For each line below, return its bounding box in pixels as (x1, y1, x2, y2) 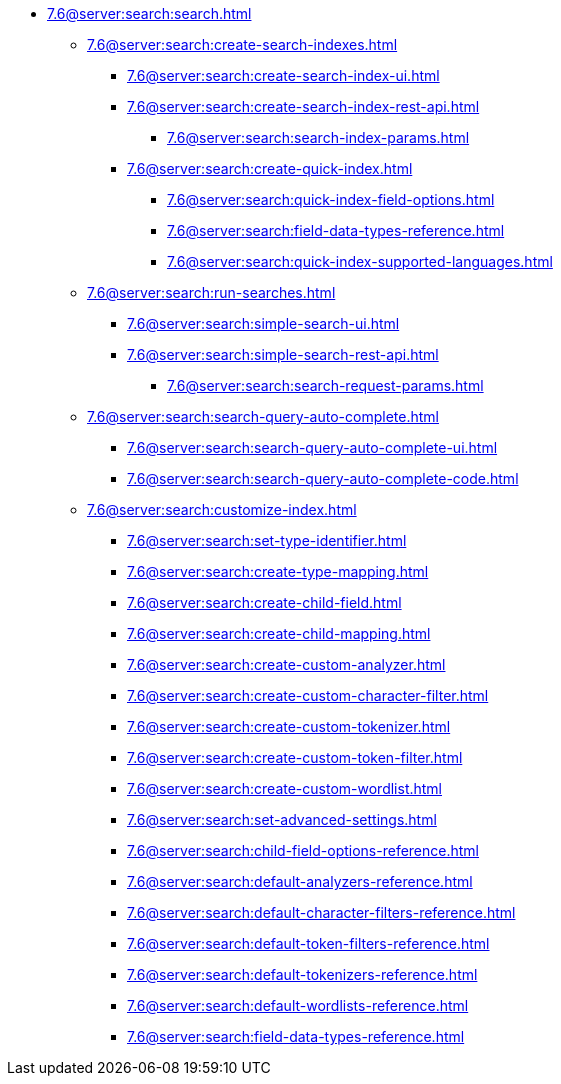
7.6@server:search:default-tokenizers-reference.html (127, 966, 478, 983)
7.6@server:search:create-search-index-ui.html (127, 67, 440, 84)
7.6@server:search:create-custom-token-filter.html (127, 749, 463, 766)
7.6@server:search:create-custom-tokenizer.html (127, 718, 451, 735)
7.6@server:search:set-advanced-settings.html (127, 811, 437, 828)
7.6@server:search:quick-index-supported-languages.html (167, 253, 553, 270)
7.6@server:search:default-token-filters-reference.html (127, 935, 490, 952)
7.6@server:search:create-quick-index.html (127, 160, 413, 177)
